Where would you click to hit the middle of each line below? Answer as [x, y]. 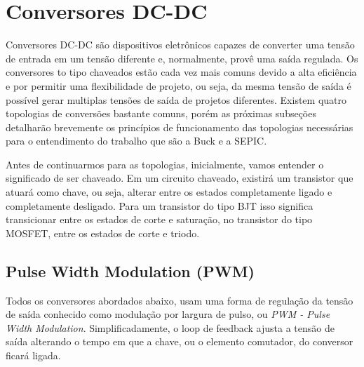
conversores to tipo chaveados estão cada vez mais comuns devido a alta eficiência [181, 72]
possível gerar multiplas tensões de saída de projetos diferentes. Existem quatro [176, 99]
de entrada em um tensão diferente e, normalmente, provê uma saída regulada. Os [182, 58]
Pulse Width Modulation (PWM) [130, 271]
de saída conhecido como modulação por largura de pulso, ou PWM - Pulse [168, 314]
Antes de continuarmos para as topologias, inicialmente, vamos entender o [165, 164]
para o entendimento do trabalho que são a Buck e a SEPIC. [136, 141]
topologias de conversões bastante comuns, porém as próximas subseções [161, 113]
